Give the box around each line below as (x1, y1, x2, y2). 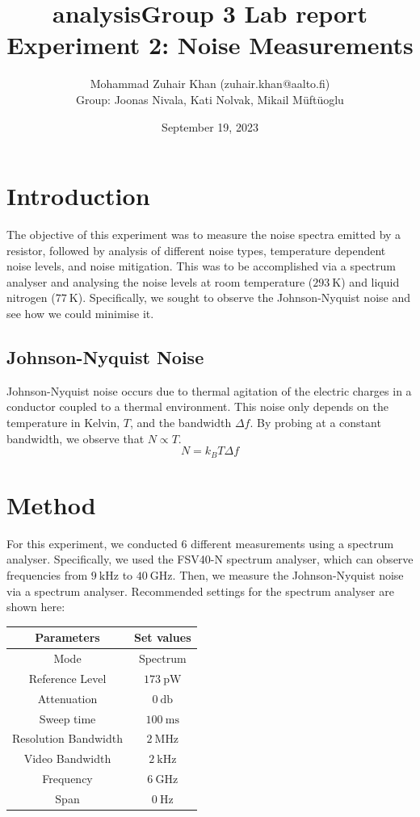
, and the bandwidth (129, 413, 232, 430)
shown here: (6, 598, 65, 615)
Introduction (6, 179, 150, 212)
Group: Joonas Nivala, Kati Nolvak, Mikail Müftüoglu (76, 90, 344, 107)
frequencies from (6, 566, 88, 583)
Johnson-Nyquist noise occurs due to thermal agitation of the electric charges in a (6, 382, 412, 399)
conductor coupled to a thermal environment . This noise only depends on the (6, 398, 388, 415)
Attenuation (37, 689, 98, 706)
